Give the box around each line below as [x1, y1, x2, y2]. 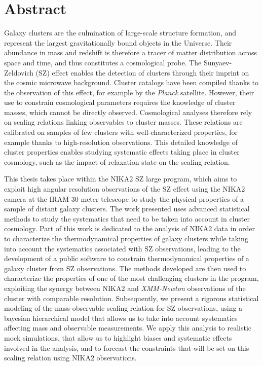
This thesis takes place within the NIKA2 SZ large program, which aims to [4, 173, 237, 184]
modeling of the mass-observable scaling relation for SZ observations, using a [4, 303, 243, 313]
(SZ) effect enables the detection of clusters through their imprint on [35, 67, 249, 78]
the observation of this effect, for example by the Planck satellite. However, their [4, 87, 254, 97]
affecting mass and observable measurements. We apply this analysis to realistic [4, 322, 252, 333]
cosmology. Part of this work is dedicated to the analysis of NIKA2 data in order [4, 223, 255, 234]
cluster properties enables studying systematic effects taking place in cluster [4, 147, 240, 157]
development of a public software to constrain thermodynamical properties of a [4, 253, 249, 264]
